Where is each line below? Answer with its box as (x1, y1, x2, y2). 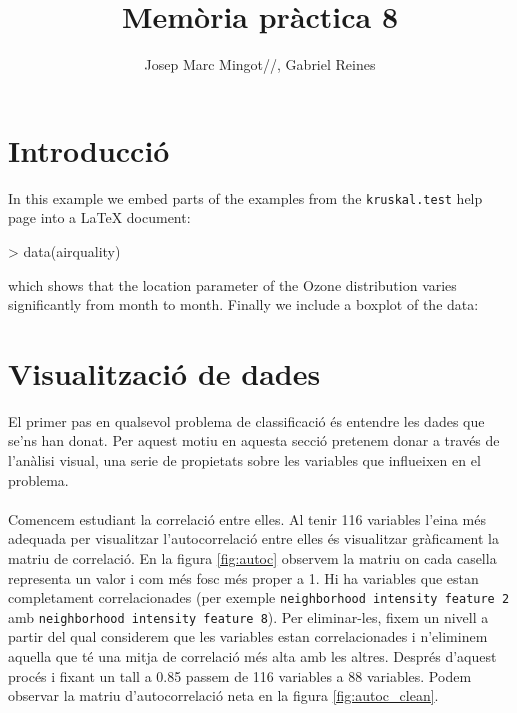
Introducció (8, 129, 170, 170)
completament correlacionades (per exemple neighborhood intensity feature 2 (8, 587, 510, 608)
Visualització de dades (8, 352, 321, 393)
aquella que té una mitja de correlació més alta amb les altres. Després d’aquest (8, 646, 497, 667)
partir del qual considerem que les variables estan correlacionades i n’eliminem (8, 626, 488, 647)
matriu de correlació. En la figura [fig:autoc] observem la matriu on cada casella (8, 547, 497, 568)
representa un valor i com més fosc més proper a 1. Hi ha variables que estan (8, 567, 479, 588)
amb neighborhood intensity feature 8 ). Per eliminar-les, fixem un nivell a (8, 606, 489, 627)
